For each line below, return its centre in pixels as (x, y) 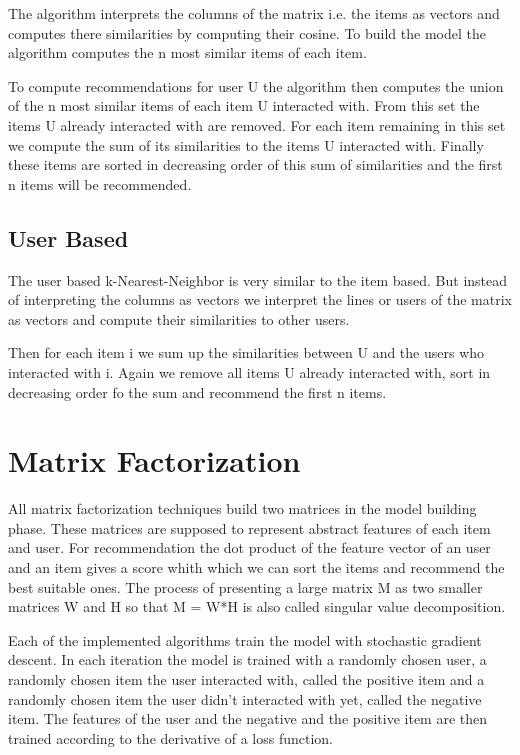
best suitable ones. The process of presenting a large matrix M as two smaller (245, 586)
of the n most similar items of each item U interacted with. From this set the (244, 105)
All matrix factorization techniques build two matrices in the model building (242, 508)
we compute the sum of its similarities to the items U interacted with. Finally (246, 144)
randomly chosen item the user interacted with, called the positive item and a (246, 678)
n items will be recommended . (100, 183)
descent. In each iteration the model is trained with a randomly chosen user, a (247, 659)
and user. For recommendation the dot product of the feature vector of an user (249, 547)
